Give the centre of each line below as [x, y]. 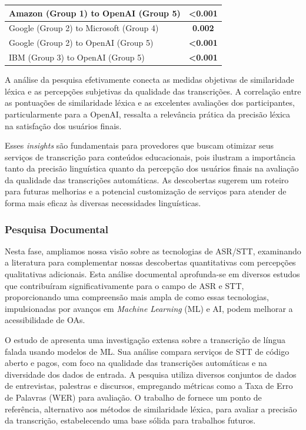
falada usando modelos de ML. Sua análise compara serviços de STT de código [147, 351]
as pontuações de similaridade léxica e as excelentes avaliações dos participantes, [150, 103]
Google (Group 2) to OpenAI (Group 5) [81, 43]
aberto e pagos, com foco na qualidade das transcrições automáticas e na [136, 363]
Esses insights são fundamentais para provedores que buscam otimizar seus [139, 145]
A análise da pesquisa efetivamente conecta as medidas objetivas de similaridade [149, 80]
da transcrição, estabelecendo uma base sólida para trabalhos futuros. [130, 420]
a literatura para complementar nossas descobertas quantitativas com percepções [150, 262]
